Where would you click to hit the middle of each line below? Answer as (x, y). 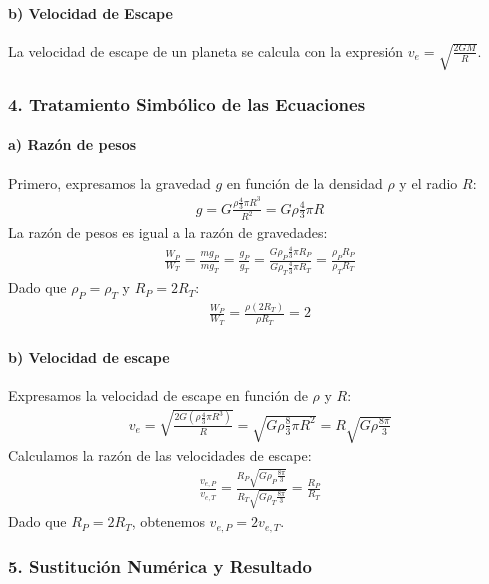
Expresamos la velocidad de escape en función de (158, 395)
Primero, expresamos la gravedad (109, 182)
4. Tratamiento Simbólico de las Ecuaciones (187, 103)
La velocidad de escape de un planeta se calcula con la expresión (206, 50)
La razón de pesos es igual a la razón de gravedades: (168, 232)
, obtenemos (168, 521)
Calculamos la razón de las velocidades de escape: (160, 455)
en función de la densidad (304, 182)
